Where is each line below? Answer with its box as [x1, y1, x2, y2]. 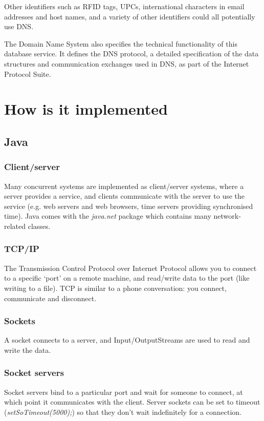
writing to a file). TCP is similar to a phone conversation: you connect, [4, 282, 227, 293]
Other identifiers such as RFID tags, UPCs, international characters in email [4, 1, 245, 11]
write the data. [4, 344, 51, 355]
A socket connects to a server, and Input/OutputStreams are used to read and [4, 334, 250, 345]
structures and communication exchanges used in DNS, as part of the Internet [4, 58, 249, 69]
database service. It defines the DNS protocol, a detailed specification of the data [4, 48, 259, 59]
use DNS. [4, 21, 34, 32]
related [4, 220, 26, 231]
